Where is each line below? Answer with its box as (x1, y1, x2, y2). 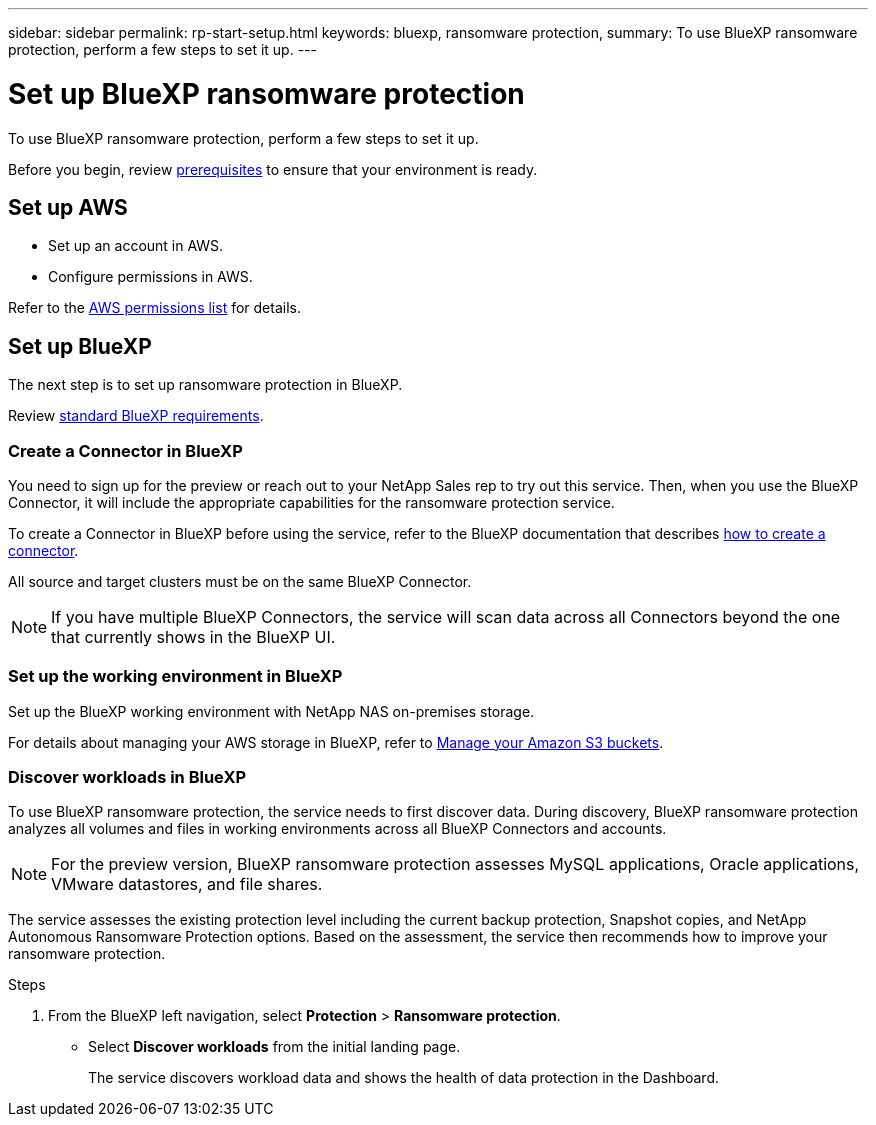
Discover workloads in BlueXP (8, 767, 247, 788)
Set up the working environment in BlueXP (8, 666, 343, 687)
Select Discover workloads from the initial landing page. (88, 1038, 461, 1056)
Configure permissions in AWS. (48, 268, 253, 286)
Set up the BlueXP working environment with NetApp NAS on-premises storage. (8, 702, 535, 720)
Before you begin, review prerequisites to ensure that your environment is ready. (8, 160, 538, 178)
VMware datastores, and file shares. (51, 874, 323, 895)
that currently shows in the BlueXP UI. (51, 626, 336, 647)
